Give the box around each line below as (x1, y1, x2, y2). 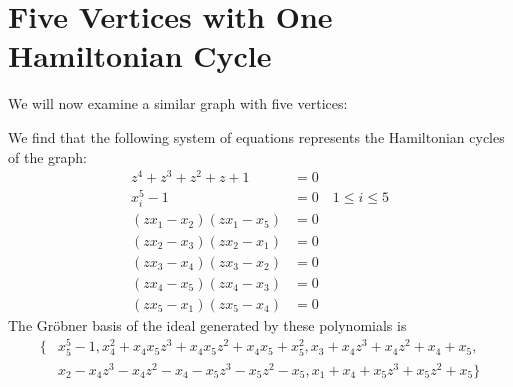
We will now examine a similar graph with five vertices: (8, 93, 348, 114)
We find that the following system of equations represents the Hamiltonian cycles (8, 126, 505, 147)
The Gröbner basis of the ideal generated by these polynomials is (8, 314, 407, 335)
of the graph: (8, 146, 88, 167)
